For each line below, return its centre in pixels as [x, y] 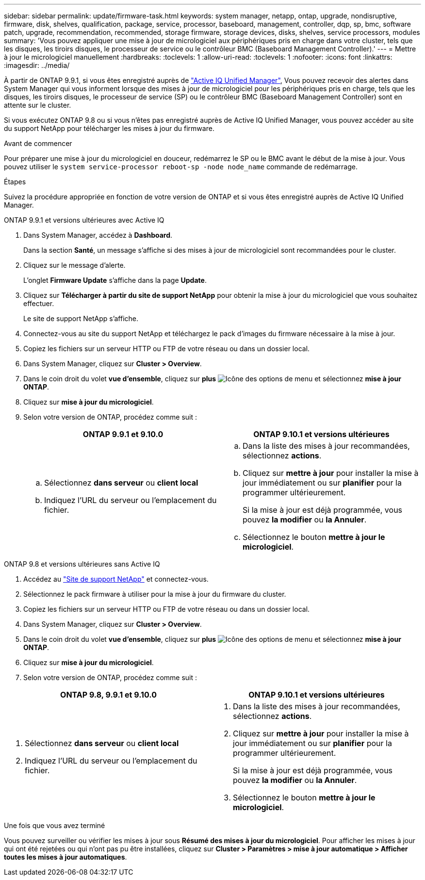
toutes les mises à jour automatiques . [65, 857]
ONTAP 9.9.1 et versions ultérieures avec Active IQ [84, 220]
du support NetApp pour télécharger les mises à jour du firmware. [109, 128]
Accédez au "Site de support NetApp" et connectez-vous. [116, 579]
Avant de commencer [38, 143]
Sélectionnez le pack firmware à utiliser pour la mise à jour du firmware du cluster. [155, 594]
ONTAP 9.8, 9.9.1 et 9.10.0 [108, 695]
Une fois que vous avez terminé [55, 825]
